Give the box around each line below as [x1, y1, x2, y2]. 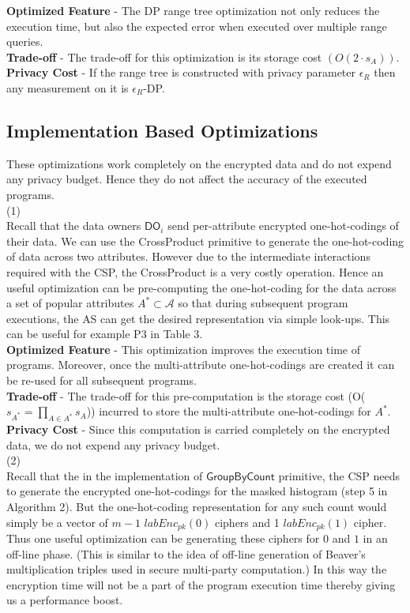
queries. [6, 33, 43, 50]
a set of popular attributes [6, 295, 134, 311]
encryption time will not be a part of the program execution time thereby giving [6, 576, 396, 592]
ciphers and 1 [214, 513, 280, 530]
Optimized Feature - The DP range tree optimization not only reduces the [6, 2, 380, 18]
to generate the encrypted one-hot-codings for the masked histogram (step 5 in [6, 483, 388, 499]
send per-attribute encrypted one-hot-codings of [167, 217, 399, 234]
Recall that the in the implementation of [6, 467, 203, 483]
